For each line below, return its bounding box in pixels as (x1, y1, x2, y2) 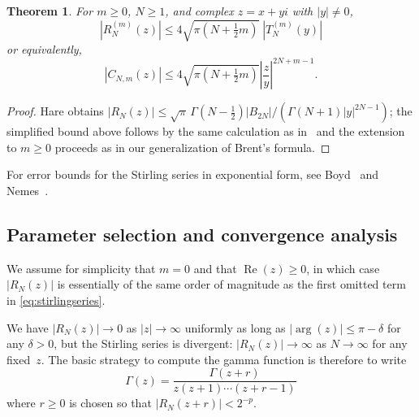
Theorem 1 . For (6, 2, 93, 19)
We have (6, 319, 49, 336)
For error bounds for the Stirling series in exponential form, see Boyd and (6, 166, 378, 183)
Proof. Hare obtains (6, 102, 104, 119)
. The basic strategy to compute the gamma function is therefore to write (41, 350, 407, 367)
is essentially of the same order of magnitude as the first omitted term (57, 276, 406, 293)
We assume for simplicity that (6, 259, 156, 276)
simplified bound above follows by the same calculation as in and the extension (6, 123, 405, 140)
